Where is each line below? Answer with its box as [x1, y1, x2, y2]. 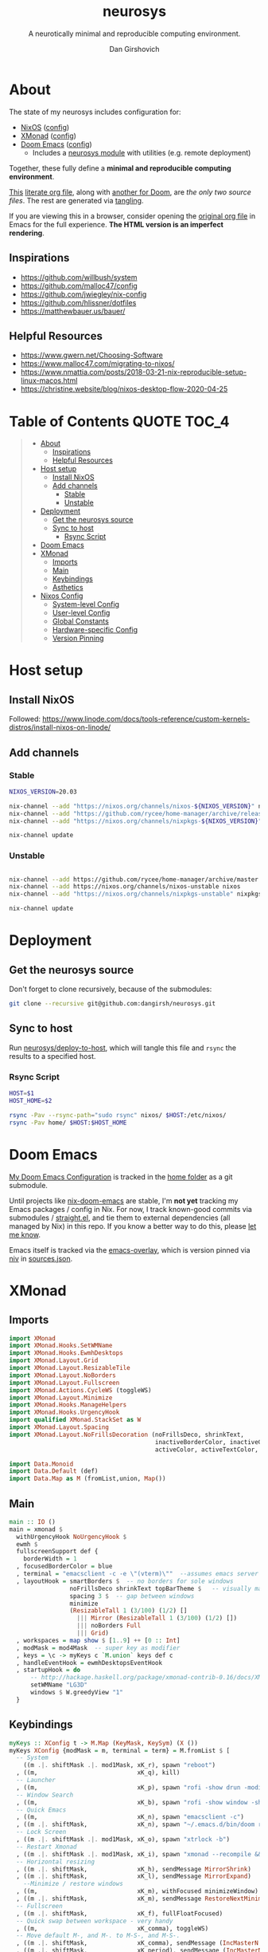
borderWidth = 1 [23, 1555, 78, 1563]
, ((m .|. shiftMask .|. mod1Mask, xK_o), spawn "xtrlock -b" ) [16, 1836, 230, 1844]
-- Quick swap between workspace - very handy [16, 1917, 173, 1925]
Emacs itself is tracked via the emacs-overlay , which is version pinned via [9, 1245, 251, 1254]
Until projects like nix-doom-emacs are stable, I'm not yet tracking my [9, 1195, 239, 1206]
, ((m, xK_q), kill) [16, 1769, 181, 1777]
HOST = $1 [9, 1089, 35, 1098]
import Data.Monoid [9, 1460, 74, 1468]
